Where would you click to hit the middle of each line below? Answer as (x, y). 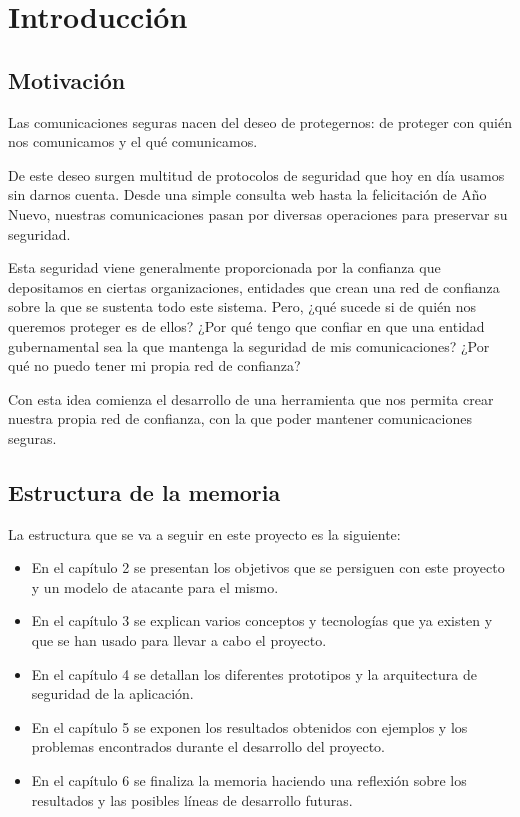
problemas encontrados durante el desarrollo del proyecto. (208, 746)
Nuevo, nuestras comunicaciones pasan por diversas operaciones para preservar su (258, 213)
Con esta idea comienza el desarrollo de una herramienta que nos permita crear (251, 398)
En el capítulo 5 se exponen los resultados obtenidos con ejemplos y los (249, 726)
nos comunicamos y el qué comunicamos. (133, 141)
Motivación (67, 79)
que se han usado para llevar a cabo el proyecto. (179, 640)
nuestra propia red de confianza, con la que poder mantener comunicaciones (240, 418)
